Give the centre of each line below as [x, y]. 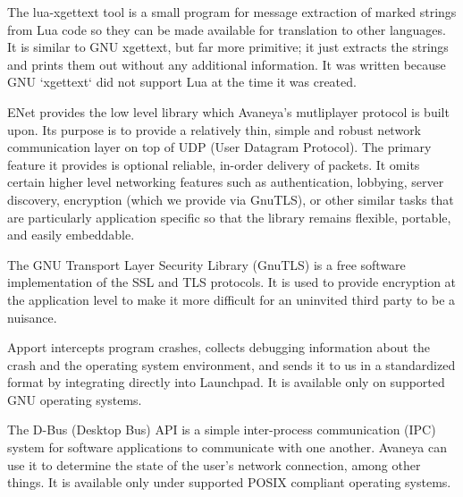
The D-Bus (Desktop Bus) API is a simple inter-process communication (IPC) [222, 430]
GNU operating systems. [75, 399]
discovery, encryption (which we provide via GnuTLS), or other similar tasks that [231, 199]
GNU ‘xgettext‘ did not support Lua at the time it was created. [182, 82]
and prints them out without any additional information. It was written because [227, 64]
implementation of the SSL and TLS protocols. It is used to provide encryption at [232, 282]
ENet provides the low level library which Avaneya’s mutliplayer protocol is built [228, 111]
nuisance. [32, 317]
